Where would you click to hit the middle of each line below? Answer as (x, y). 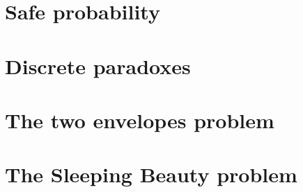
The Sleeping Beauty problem (151, 174)
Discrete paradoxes (98, 66)
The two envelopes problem (140, 120)
